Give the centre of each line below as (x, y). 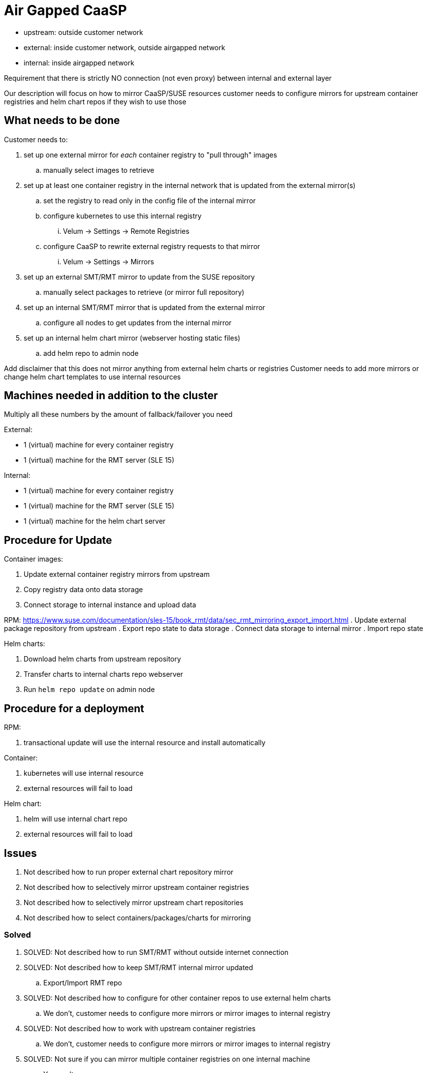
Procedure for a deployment (74, 708)
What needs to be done (62, 121)
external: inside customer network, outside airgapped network (124, 47)
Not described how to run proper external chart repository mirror (129, 872)
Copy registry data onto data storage (83, 590)
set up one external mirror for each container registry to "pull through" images (151, 155)
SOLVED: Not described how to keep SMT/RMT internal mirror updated (138, 967)
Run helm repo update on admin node (89, 690)
